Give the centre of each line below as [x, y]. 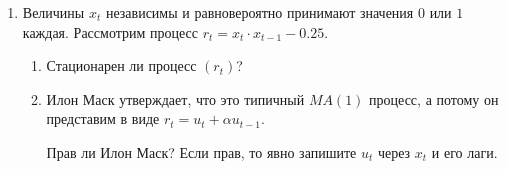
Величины [53, 12]
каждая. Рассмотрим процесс [110, 31]
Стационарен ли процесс [121, 65]
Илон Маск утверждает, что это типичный [175, 98]
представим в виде [103, 118]
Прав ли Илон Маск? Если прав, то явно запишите [201, 151]
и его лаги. [464, 151]
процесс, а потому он [434, 98]
